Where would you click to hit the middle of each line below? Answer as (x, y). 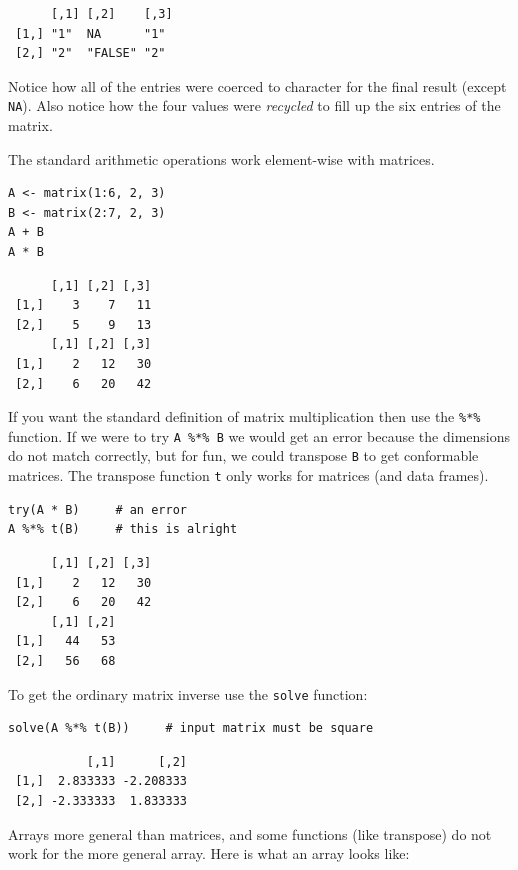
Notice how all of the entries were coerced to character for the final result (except (257, 85)
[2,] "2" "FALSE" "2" (90, 53)
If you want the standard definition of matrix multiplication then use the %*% (244, 416)
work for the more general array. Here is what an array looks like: (209, 853)
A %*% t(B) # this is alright (123, 529)
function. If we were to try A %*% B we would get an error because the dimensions (259, 435)
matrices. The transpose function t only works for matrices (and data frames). (248, 475)
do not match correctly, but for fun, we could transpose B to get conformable (243, 455)
